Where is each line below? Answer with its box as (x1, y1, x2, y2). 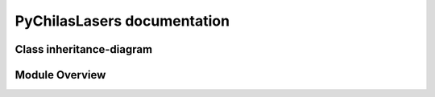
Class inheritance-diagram (14, 42, 153, 56)
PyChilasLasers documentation (14, 12, 230, 30)
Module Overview (14, 68, 106, 82)
